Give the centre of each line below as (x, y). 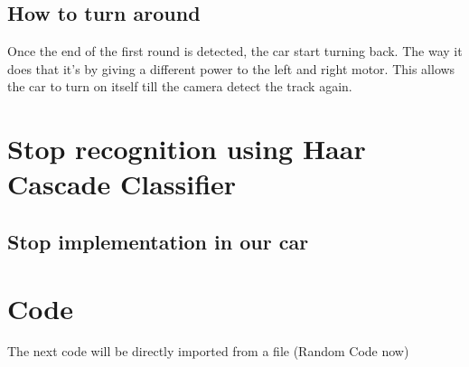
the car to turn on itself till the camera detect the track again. (180, 86)
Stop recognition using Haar (187, 149)
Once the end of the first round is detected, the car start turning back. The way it (235, 51)
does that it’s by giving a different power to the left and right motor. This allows (231, 68)
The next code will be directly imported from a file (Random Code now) (208, 351)
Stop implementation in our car (158, 241)
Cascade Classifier (122, 184)
